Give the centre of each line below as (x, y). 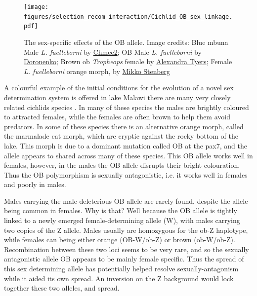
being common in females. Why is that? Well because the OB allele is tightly (121, 210)
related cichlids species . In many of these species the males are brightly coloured (127, 107)
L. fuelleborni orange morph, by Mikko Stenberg (97, 71)
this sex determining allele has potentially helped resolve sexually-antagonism (121, 269)
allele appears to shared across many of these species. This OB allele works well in (128, 155)
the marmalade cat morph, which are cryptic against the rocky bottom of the (121, 136)
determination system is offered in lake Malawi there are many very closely (117, 97)
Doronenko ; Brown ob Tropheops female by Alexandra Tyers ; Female (128, 61)
